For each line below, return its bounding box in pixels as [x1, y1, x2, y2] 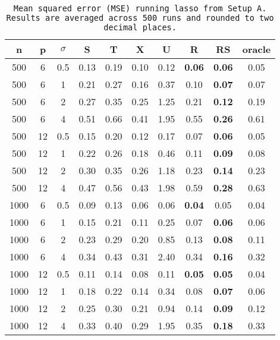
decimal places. [103, 23, 177, 32]
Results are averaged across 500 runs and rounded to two [6, 13, 274, 23]
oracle [242, 42, 271, 56]
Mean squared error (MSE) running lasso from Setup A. [13, 4, 267, 13]
